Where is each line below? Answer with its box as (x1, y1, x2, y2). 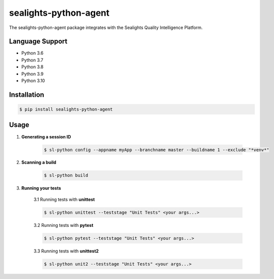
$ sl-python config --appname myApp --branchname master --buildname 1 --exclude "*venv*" (44, 147, 270, 152)
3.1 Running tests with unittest (33, 196, 95, 202)
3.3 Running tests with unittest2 (33, 248, 99, 254)
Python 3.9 (21, 71, 44, 77)
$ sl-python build (44, 172, 88, 178)
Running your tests (21, 185, 61, 191)
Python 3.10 (21, 78, 45, 84)
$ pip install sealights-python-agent (19, 107, 113, 112)
